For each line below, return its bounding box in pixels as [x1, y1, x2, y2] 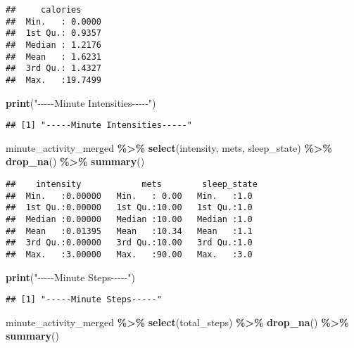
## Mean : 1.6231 [6, 51, 102, 62]
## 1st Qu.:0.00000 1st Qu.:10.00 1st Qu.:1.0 [6, 202, 253, 213]
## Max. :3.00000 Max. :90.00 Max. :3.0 [6, 249, 253, 259]
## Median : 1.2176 [6, 39, 102, 50]
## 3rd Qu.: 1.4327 [6, 63, 102, 74]
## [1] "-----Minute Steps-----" [6, 295, 162, 305]
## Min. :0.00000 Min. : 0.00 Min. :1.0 [6, 191, 253, 201]
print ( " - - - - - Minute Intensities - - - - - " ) [6, 95, 156, 110]
